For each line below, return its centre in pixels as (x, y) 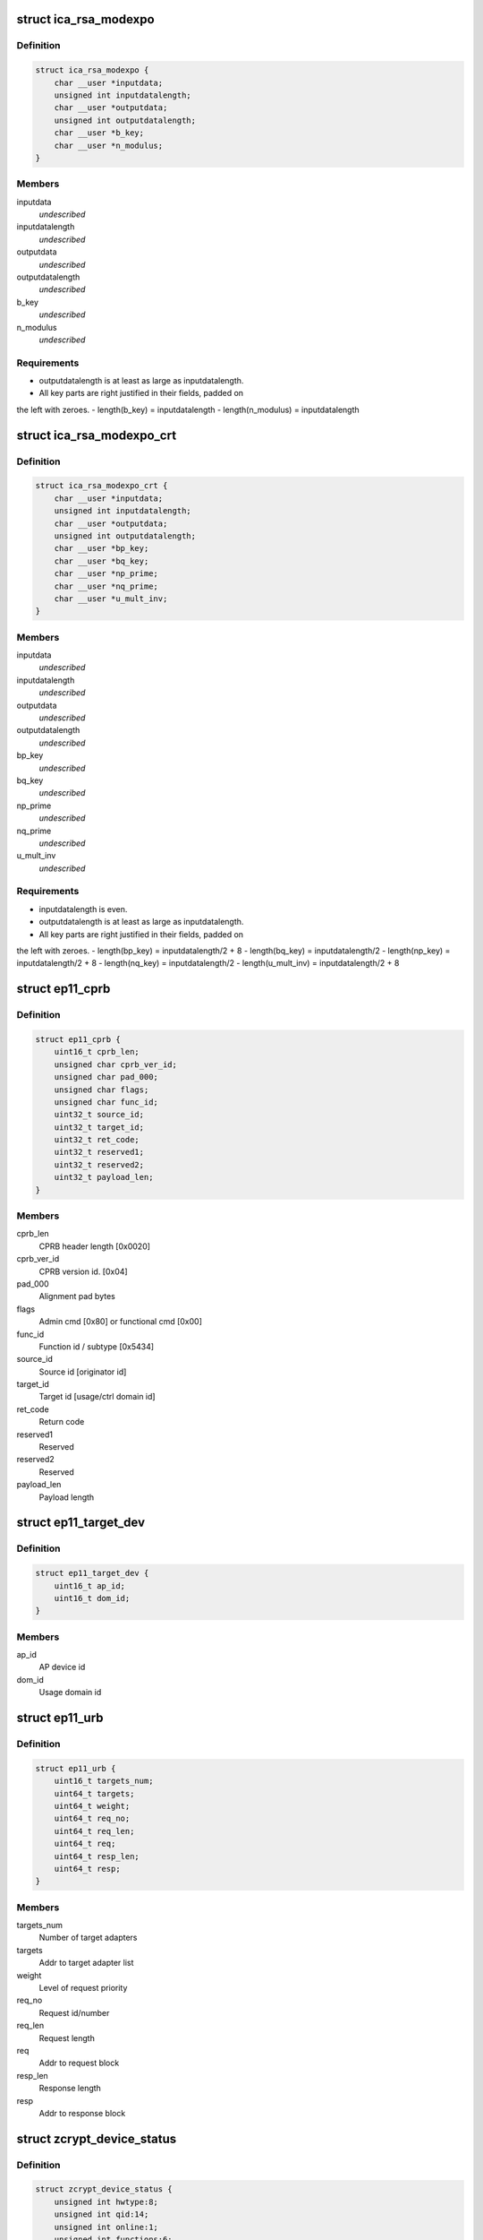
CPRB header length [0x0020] (95, 1246)
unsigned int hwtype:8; (106, 2201)
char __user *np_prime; (106, 574)
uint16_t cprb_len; (97, 1052)
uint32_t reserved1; (99, 1152)
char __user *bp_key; (102, 548)
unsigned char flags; (102, 1090)
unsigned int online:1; (106, 2227)
